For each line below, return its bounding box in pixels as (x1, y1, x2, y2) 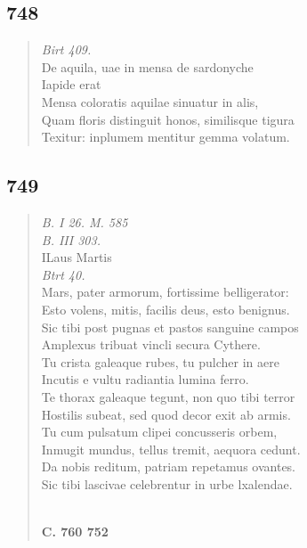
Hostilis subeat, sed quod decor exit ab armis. (41, 405, 291, 423)
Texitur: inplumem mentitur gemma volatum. (41, 127, 290, 146)
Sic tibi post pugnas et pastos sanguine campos (41, 317, 299, 336)
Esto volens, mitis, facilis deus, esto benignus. (41, 299, 290, 318)
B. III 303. (41, 230, 101, 249)
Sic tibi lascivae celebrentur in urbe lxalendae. (41, 474, 293, 493)
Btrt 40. (41, 265, 85, 283)
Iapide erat (41, 75, 101, 94)
